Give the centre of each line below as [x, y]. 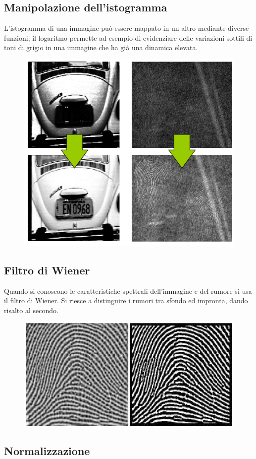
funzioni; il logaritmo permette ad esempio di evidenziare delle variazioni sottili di [128, 37]
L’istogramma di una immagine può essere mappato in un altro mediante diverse [127, 28]
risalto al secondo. [31, 310]
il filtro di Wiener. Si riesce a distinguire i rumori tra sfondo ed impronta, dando [126, 300]
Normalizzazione [47, 450]
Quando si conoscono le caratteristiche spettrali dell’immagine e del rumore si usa [128, 291]
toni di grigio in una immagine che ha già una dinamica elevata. [101, 47]
